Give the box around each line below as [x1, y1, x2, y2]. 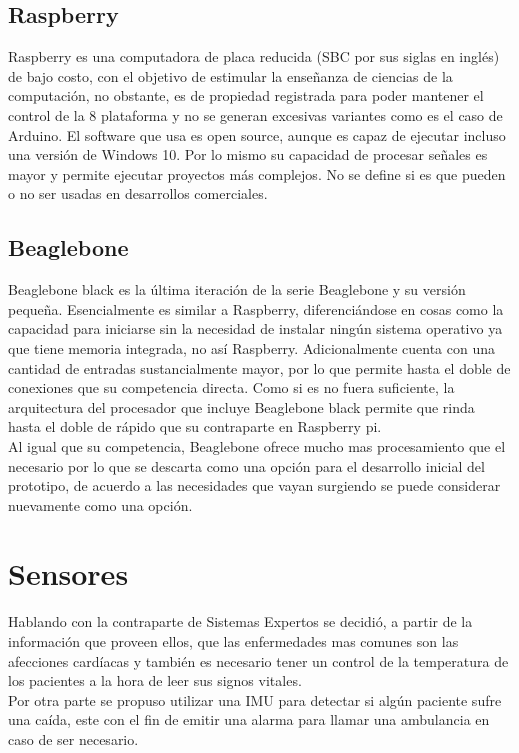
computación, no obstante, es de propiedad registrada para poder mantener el [8, 85, 484, 106]
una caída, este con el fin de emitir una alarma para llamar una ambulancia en [8, 709, 490, 730]
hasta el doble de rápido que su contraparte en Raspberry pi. [8, 416, 382, 437]
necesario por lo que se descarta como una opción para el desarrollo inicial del [8, 455, 485, 476]
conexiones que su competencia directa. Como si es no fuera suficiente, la [8, 377, 455, 398]
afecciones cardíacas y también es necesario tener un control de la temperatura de [8, 650, 509, 671]
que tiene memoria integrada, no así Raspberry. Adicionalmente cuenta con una [8, 337, 496, 358]
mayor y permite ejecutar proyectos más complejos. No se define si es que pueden [8, 163, 506, 184]
